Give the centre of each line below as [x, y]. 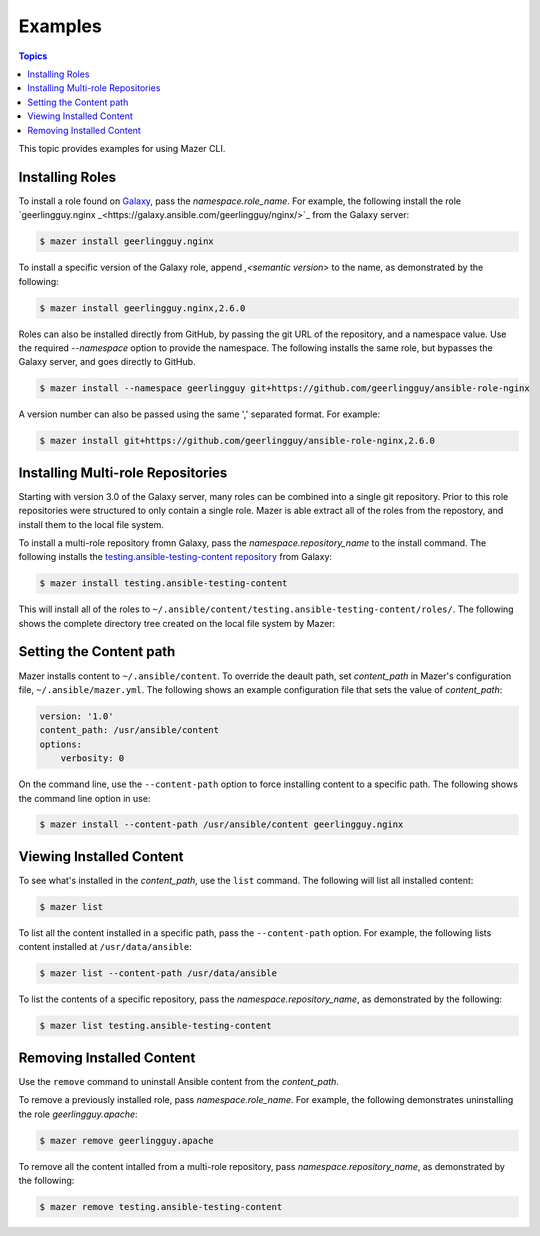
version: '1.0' [76, 716]
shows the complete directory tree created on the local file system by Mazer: [177, 623]
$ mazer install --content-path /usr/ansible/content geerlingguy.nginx [221, 824]
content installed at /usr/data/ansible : [105, 947]
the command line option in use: [84, 798]
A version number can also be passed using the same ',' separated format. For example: [199, 414]
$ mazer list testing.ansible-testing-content [155, 1026]
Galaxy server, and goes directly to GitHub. [107, 362]
